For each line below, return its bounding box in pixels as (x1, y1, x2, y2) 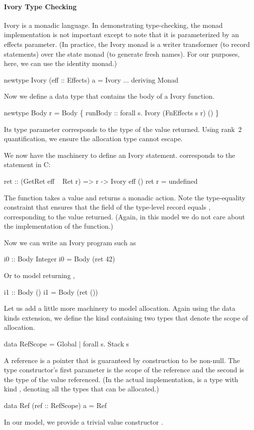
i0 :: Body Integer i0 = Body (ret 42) (4, 254, 115, 264)
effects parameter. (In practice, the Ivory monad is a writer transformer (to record (4, 39, 250, 49)
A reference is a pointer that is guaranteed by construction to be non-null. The (4, 355, 240, 365)
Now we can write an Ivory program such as (4, 237, 136, 247)
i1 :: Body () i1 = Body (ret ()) (4, 286, 98, 297)
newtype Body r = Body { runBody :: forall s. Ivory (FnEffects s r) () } (4, 107, 219, 117)
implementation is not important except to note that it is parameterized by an (4, 29, 239, 40)
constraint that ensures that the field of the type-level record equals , (4, 202, 211, 212)
